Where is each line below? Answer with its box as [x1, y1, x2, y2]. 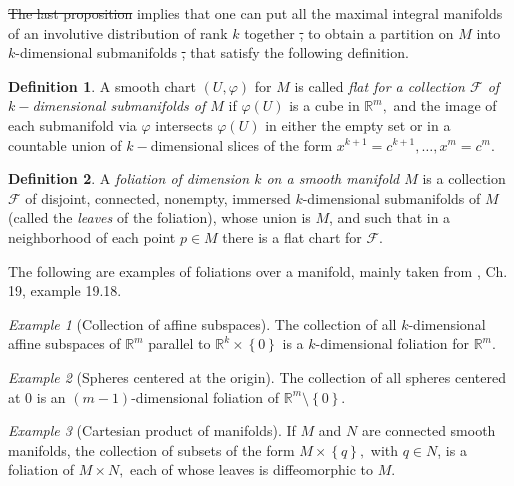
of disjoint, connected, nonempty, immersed [25, 187, 291, 208]
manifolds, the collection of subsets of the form [8, 439, 295, 460]
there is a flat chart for [222, 226, 362, 247]
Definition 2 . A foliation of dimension [8, 168, 250, 189]
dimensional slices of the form [150, 134, 333, 155]
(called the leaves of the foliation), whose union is [8, 207, 311, 228]
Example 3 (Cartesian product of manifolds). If [8, 420, 296, 441]
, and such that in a [329, 207, 451, 228]
